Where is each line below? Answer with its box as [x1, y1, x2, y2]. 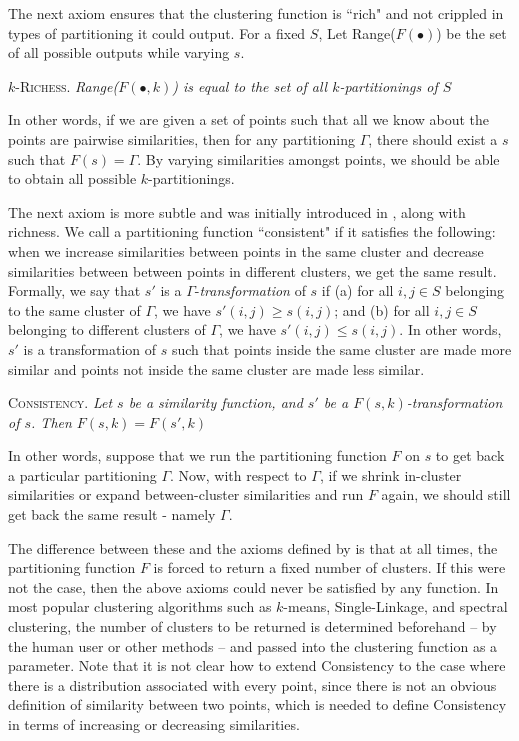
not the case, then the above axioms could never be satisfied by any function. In [8, 576, 499, 597]
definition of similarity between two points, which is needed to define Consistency [8, 694, 507, 715]
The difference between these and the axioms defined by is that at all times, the [8, 537, 498, 558]
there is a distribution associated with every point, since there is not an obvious [8, 674, 497, 695]
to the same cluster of [8, 299, 141, 320]
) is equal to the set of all [172, 75, 328, 96]
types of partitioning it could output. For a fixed [8, 22, 306, 43]
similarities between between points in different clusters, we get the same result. [8, 260, 497, 281]
